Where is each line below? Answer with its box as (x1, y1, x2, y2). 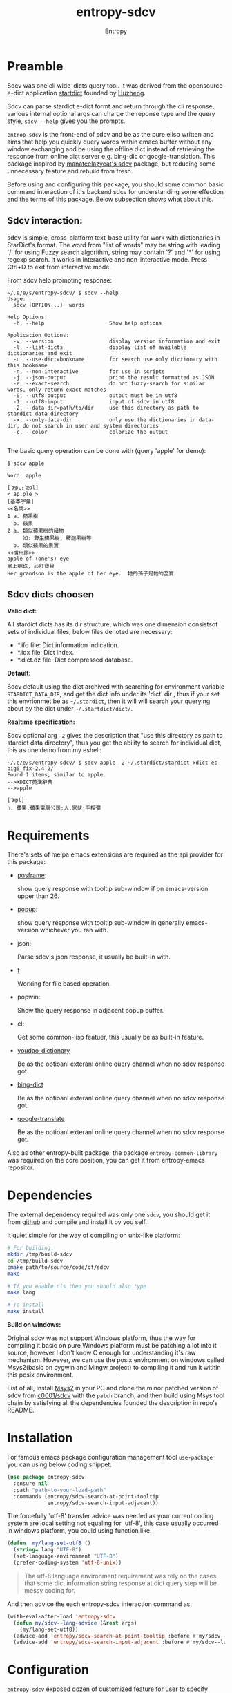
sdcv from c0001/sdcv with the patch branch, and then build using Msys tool (7, 1391, 225, 1399)
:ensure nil (13, 1480, 48, 1487)
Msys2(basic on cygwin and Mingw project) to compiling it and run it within (7, 1364, 221, 1372)
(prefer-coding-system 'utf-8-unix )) (13, 1559, 122, 1566)
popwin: (17, 993, 41, 1002)
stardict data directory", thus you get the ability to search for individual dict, (7, 738, 222, 747)
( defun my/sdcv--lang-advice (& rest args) (13, 1619, 137, 1627)
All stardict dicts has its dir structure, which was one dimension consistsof (7, 620, 218, 629)
